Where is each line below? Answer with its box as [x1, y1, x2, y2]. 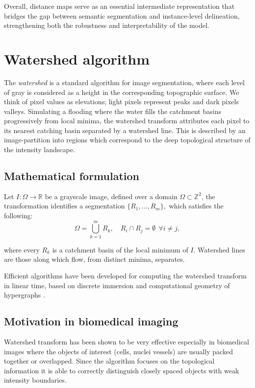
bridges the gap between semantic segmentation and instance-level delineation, [4, 10, 240, 21]
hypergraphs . [4, 290, 45, 300]
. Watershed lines [193, 244, 245, 254]
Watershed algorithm [4, 48, 150, 68]
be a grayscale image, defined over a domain [45, 191, 178, 201]
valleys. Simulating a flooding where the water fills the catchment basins [4, 106, 221, 116]
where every [4, 244, 40, 254]
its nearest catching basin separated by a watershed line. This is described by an [4, 125, 246, 135]
